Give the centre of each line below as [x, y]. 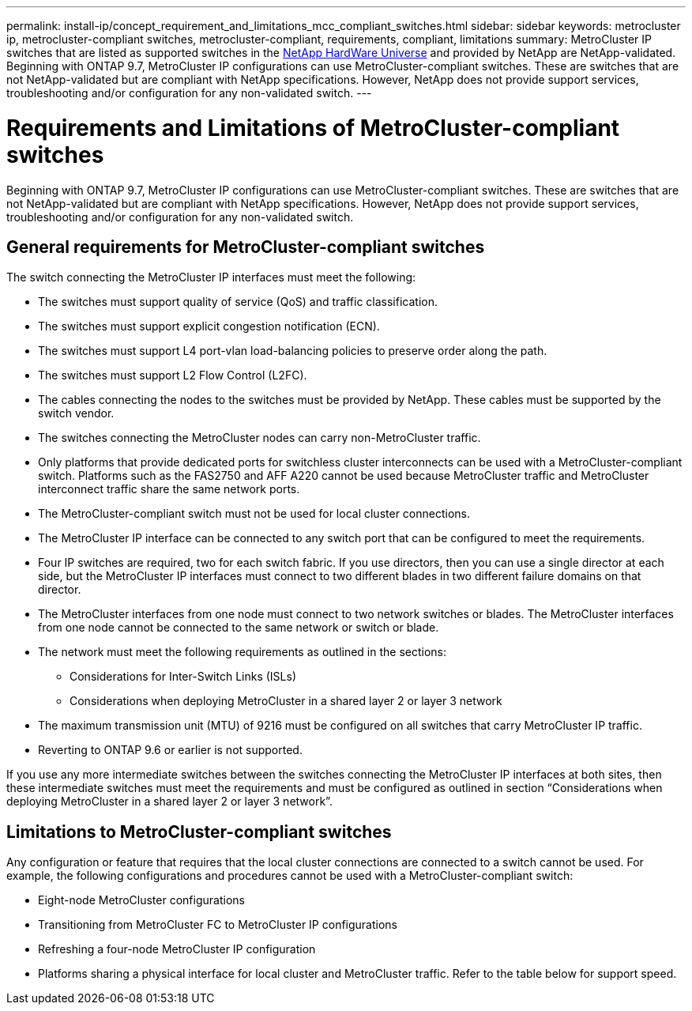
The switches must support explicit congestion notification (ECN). [209, 326]
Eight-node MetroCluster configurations [141, 900]
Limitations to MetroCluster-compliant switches [199, 832]
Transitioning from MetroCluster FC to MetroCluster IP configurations [218, 925]
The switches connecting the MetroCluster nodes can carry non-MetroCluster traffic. [259, 438]
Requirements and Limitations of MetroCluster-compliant [313, 128]
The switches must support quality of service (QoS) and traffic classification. [238, 302]
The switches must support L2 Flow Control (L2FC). [173, 375]
